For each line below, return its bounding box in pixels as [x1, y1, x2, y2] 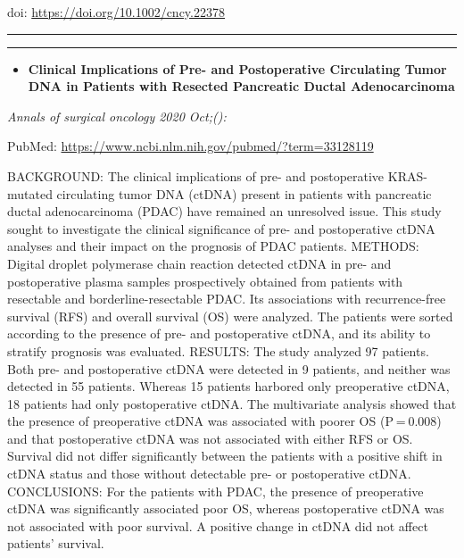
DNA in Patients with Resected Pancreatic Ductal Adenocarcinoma [28, 77, 455, 96]
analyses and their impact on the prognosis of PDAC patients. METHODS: [7, 237, 419, 255]
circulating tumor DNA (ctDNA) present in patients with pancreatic [56, 184, 432, 203]
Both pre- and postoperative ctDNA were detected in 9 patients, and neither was [7, 359, 451, 378]
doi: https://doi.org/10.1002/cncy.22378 [7, 3, 225, 21]
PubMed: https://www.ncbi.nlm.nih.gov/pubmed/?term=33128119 [7, 137, 374, 155]
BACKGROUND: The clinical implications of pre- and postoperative [7, 166, 385, 185]
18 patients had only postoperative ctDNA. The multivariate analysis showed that [7, 394, 457, 412]
